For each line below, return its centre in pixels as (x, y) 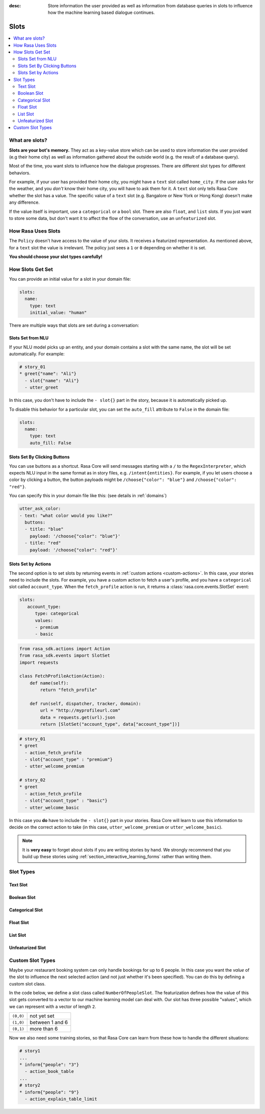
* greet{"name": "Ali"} (48, 374)
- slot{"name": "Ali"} (52, 381)
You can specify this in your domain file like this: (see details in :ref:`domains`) (88, 496)
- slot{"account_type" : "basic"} (66, 801)
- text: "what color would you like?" (66, 516)
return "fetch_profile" (69, 690)
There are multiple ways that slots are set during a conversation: (74, 325)
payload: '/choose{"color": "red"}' (74, 550)
